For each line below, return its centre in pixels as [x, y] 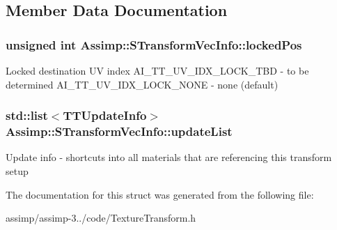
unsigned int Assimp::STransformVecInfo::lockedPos [154, 44]
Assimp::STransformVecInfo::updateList [119, 131]
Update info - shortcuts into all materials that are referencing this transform [169, 157]
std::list [27, 115]
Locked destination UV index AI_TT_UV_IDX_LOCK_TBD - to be [157, 70]
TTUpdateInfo [105, 115]
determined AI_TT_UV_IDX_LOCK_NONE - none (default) [142, 84]
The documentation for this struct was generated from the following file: [160, 194]
